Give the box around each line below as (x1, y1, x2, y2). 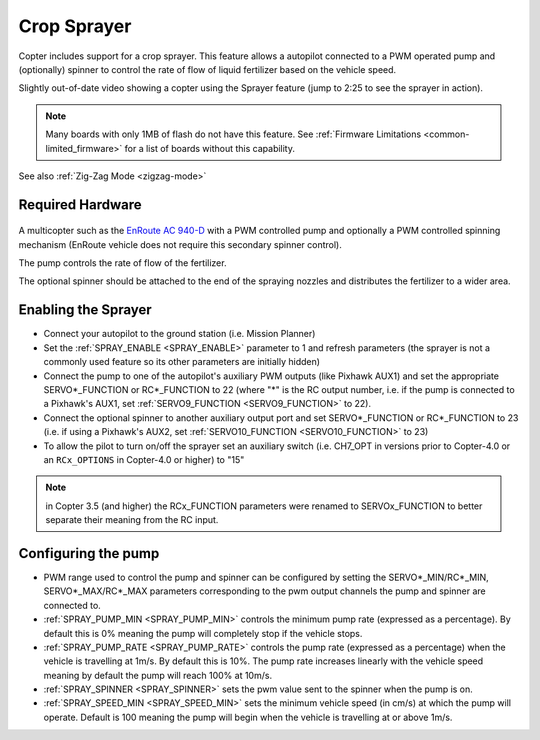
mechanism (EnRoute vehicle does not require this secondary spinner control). (18, 238, 342, 250)
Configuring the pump (18, 545, 160, 562)
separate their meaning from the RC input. (45, 514, 219, 526)
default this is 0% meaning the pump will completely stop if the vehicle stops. (43, 627, 363, 639)
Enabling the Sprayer (18, 301, 152, 319)
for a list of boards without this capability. (124, 142, 295, 154)
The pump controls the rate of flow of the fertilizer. (18, 257, 227, 269)
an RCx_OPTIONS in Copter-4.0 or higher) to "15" (43, 453, 245, 465)
